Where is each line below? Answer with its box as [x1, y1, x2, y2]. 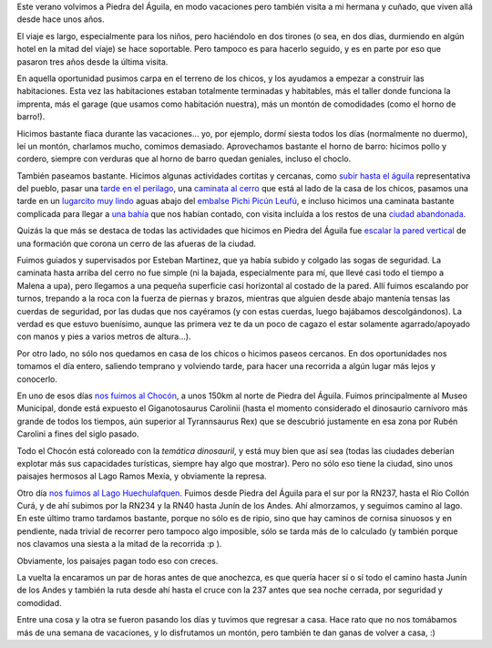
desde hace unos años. [16, 14, 105, 25]
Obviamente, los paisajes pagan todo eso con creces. [16, 555, 219, 566]
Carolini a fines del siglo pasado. [16, 428, 140, 439]
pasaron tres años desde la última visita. [16, 56, 169, 67]
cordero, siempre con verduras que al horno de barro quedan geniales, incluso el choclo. [16, 153, 352, 164]
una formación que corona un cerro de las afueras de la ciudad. [16, 238, 257, 249]
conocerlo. [16, 374, 58, 385]
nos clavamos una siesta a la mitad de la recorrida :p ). [16, 539, 222, 550]
